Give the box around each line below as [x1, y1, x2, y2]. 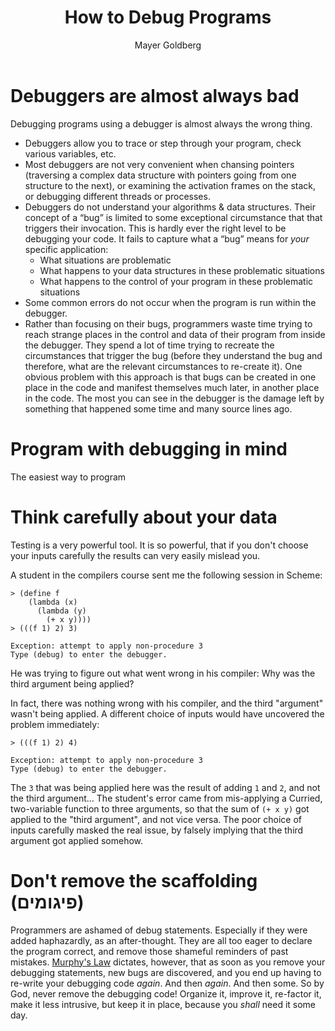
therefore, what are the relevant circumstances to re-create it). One [24, 360, 303, 372]
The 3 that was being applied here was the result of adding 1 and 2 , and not [10, 781, 321, 793]
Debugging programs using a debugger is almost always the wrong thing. [10, 117, 313, 130]
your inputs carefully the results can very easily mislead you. [10, 549, 261, 561]
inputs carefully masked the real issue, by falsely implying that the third [10, 824, 304, 836]
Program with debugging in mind [10, 437, 288, 460]
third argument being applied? [10, 677, 135, 690]
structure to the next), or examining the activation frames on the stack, [24, 179, 317, 191]
